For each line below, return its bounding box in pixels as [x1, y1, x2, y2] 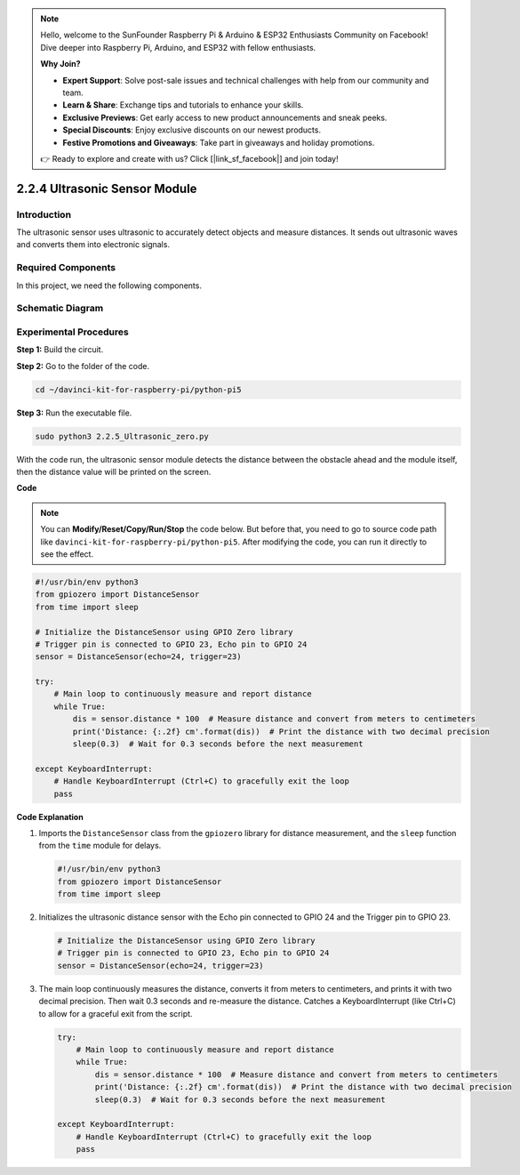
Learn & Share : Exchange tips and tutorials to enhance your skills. [62, 100, 304, 110]
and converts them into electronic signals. [16, 239, 171, 250]
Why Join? [40, 59, 81, 69]
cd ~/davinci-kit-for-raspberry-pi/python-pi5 [35, 384, 242, 395]
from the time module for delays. [38, 841, 162, 851]
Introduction [16, 208, 71, 221]
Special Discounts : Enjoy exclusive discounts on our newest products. [62, 125, 322, 135]
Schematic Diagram [16, 302, 104, 315]
